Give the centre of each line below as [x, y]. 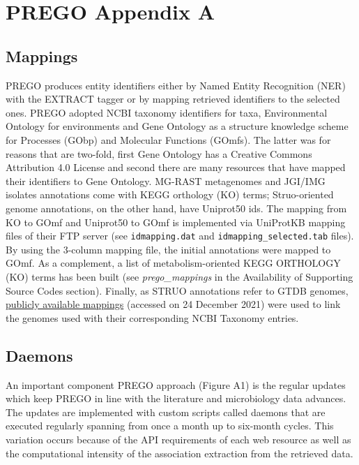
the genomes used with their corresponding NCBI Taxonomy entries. [152, 317]
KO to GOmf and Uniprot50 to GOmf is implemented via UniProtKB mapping [176, 222]
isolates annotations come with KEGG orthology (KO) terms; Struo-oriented [170, 194]
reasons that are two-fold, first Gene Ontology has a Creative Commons [159, 153]
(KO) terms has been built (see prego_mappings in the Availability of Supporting [179, 276]
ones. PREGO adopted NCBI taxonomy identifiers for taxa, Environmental [167, 112]
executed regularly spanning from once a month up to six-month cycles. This [170, 426]
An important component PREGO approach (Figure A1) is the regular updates [176, 384]
